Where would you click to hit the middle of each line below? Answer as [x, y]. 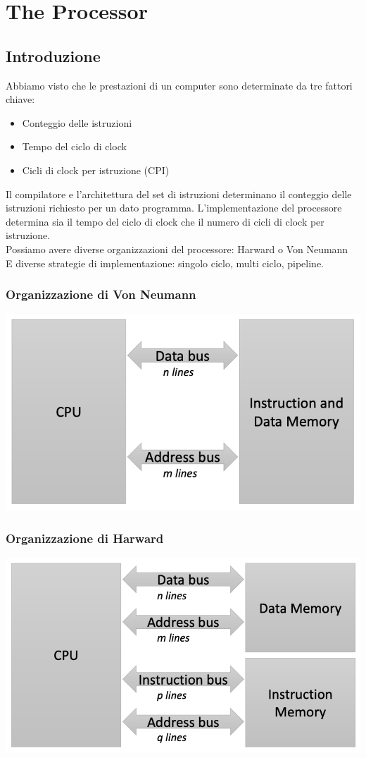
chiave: [20, 99]
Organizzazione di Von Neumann [101, 294]
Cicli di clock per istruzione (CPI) [96, 170]
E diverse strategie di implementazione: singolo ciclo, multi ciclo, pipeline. [165, 263]
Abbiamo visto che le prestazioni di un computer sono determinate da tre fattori [179, 85]
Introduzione [53, 55]
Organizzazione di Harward [85, 538]
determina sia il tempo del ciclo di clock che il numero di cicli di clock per [165, 221]
